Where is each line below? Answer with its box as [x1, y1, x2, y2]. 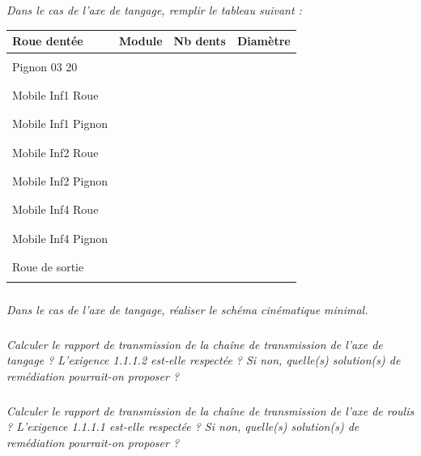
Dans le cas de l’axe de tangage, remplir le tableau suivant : [6, 2, 302, 19]
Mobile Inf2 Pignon [12, 172, 108, 189]
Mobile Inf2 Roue [12, 143, 99, 160]
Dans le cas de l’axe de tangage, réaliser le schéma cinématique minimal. [6, 300, 368, 317]
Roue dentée [12, 32, 83, 49]
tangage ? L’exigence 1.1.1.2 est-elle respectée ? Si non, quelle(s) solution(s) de [6, 352, 401, 369]
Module [119, 32, 163, 49]
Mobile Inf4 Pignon [12, 229, 108, 246]
